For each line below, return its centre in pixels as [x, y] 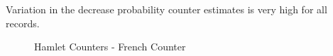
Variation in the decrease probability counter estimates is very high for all [166, 9]
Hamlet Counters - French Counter [110, 47]
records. [23, 23]
